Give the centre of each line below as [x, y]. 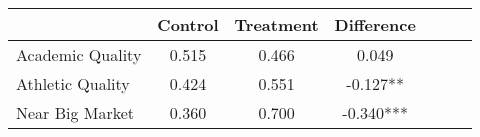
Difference [375, 24]
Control [188, 24]
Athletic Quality [73, 83]
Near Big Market [75, 112]
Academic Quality [79, 54]
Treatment [276, 24]
